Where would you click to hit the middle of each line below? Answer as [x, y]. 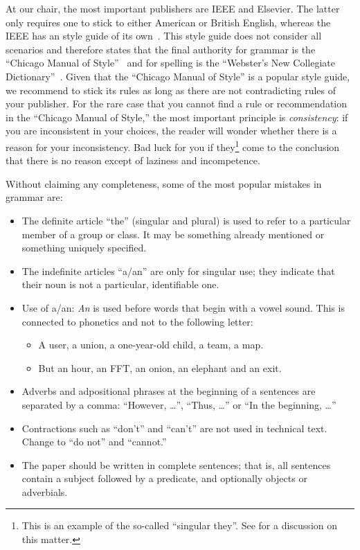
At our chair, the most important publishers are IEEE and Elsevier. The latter [173, 8]
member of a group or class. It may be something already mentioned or [173, 234]
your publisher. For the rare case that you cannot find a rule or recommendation [177, 104]
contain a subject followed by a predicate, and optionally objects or [164, 478]
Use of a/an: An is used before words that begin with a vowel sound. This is [183, 307]
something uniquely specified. [84, 248]
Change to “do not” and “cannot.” [94, 442]
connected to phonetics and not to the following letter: [137, 321]
